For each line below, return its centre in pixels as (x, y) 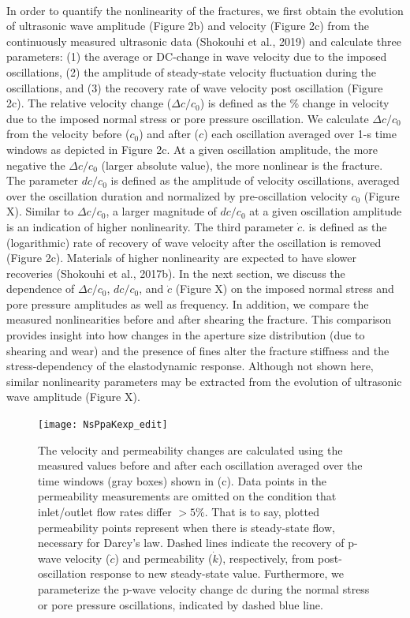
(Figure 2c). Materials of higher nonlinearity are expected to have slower (181, 258)
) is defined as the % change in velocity (294, 103)
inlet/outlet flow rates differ (105, 512)
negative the (36, 165)
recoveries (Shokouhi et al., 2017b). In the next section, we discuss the (176, 273)
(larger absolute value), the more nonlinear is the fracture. (242, 165)
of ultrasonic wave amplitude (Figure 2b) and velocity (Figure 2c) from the (188, 26)
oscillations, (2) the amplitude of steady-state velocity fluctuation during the (191, 71)
